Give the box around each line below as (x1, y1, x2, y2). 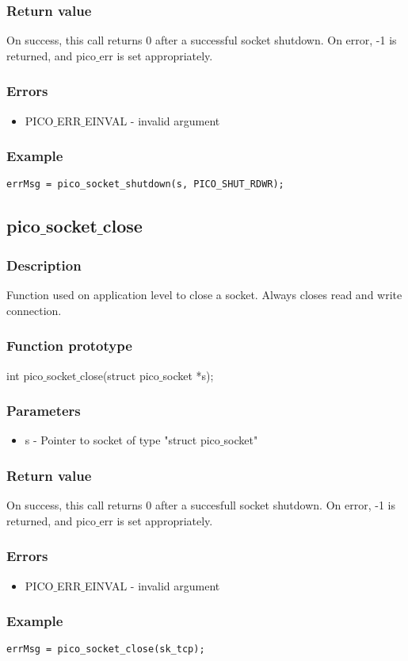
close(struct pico (80, 367, 159, 383)
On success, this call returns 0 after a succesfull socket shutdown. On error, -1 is (6, 497, 395, 513)
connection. (6, 302, 62, 318)
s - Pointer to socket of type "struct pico (25, 432, 220, 448)
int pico (6, 367, 44, 383)
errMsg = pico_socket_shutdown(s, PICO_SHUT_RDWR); (6, 179, 284, 190)
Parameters (6, 401, 81, 421)
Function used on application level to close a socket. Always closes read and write (6, 286, 402, 303)
